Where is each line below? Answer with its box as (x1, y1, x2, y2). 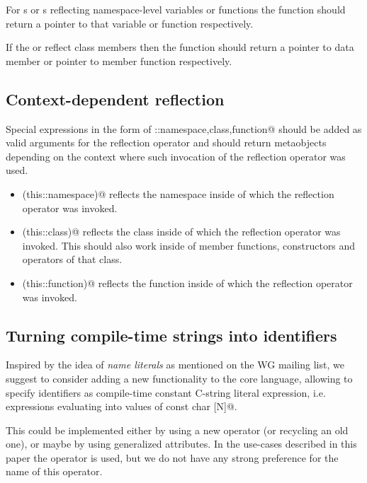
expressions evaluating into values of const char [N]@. (6, 399, 237, 414)
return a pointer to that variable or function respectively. (6, 16, 254, 30)
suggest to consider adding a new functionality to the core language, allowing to (6, 371, 353, 385)
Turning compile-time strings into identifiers (6, 324, 337, 346)
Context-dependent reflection (6, 88, 225, 110)
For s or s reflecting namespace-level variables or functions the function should (6, 2, 346, 16)
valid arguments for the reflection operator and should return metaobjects (6, 135, 327, 150)
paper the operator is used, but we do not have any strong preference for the (6, 450, 339, 465)
